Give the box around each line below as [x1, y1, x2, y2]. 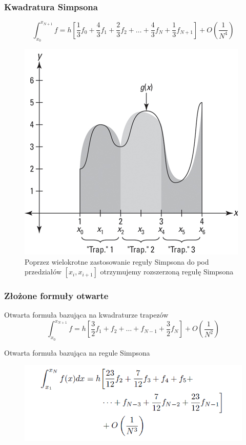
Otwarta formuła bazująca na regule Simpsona [4, 347, 150, 358]
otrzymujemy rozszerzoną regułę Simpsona [100, 266, 234, 277]
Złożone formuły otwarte [4, 289, 109, 302]
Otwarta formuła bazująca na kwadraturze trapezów [4, 309, 169, 320]
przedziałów [25, 266, 62, 277]
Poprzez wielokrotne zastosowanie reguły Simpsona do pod [25, 256, 209, 267]
